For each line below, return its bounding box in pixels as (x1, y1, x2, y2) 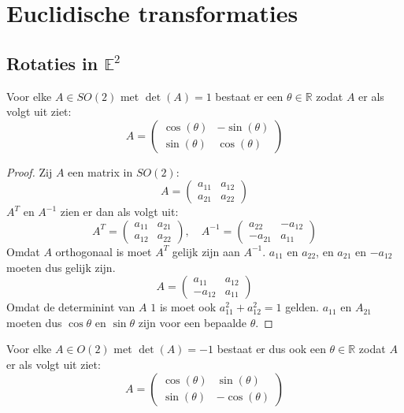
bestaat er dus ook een (217, 340, 326, 357)
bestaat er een (215, 87, 284, 104)
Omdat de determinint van (6, 299, 135, 315)
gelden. (285, 299, 319, 315)
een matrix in (68, 163, 133, 180)
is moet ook (159, 299, 217, 315)
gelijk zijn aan (172, 243, 240, 259)
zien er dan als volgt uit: (60, 203, 179, 220)
